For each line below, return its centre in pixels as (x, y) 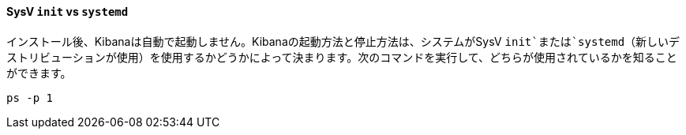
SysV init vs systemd (67, 11)
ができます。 (39, 73)
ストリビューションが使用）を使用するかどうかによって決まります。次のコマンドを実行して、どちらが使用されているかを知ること (342, 57)
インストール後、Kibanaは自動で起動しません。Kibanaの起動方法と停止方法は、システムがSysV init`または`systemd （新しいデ (343, 41)
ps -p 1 (30, 97)
